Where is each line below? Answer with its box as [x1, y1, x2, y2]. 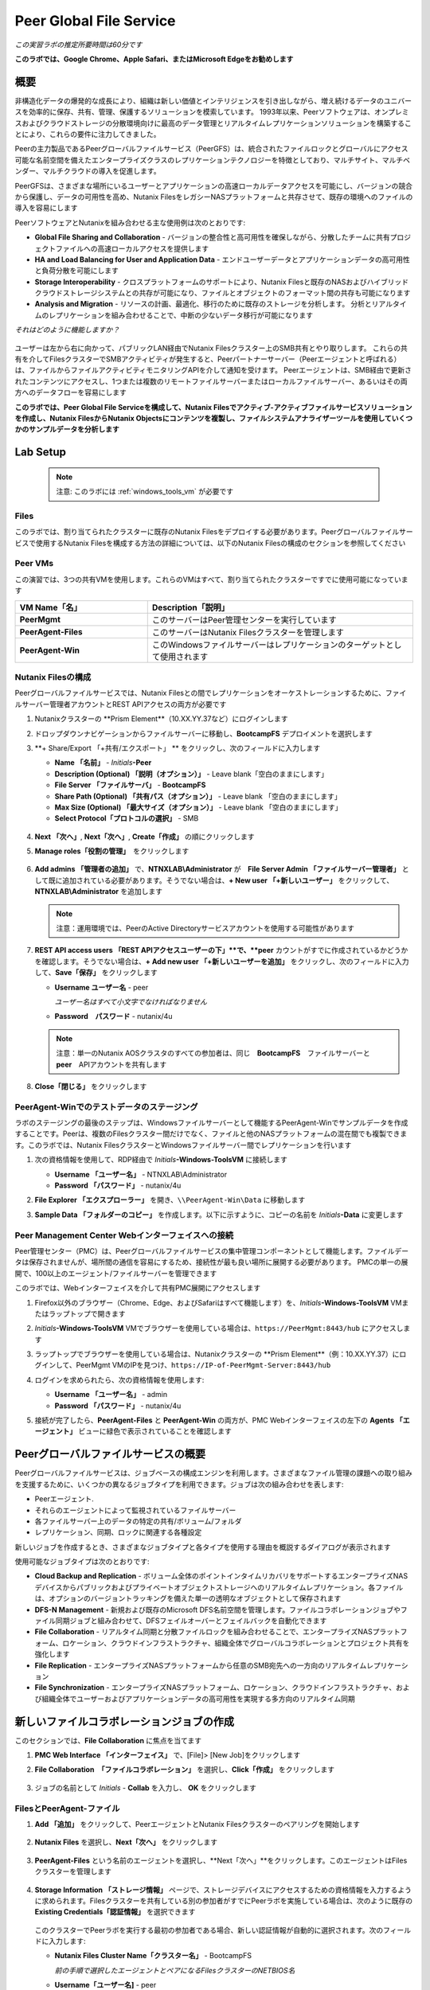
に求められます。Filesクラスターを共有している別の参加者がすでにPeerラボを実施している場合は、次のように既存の [34, 1895, 413, 1906]
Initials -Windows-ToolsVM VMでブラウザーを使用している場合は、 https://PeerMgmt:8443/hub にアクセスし [34, 1324, 404, 1333]
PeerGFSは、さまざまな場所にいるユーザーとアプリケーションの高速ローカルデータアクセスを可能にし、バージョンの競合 [14, 181, 413, 190]
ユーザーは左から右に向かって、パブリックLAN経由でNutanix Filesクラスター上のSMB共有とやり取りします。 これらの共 [14, 343, 408, 353]
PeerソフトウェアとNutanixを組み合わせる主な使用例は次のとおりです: [14, 217, 246, 227]
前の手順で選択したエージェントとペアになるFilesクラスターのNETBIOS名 [54, 1965, 295, 1975]
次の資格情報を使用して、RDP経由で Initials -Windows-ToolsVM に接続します [34, 1155, 288, 1165]
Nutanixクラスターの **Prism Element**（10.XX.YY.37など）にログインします [34, 714, 288, 724]
